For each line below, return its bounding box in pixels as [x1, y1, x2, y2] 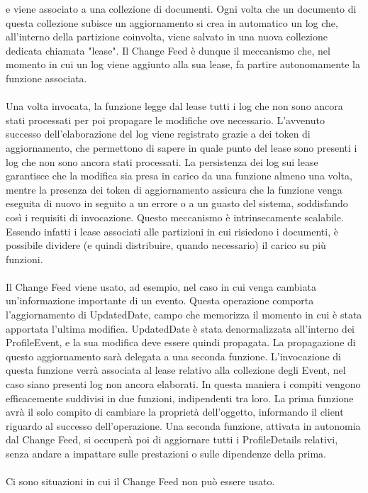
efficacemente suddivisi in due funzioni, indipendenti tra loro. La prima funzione [6, 390, 354, 405]
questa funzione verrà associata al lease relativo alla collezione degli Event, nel [6, 362, 346, 377]
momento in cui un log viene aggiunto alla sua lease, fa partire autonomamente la [6, 57, 360, 72]
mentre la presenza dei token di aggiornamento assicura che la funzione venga [6, 182, 342, 196]
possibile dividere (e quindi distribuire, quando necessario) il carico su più [6, 238, 326, 253]
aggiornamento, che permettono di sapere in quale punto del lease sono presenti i [6, 140, 357, 155]
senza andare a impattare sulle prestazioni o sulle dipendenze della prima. [6, 446, 326, 460]
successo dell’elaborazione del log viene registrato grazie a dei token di [6, 126, 311, 141]
